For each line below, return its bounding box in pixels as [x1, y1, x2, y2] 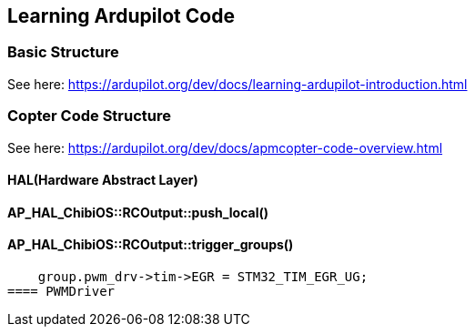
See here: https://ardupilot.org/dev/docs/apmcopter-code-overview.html [7, 139, 443, 156]
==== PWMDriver [7, 283, 116, 299]
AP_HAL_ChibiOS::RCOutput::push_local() [7, 204, 269, 220]
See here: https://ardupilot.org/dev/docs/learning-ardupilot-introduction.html [7, 76, 468, 92]
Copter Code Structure [7, 106, 171, 126]
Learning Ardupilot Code [7, 5, 235, 27]
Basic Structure [7, 43, 119, 62]
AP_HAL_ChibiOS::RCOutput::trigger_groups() [7, 237, 294, 253]
